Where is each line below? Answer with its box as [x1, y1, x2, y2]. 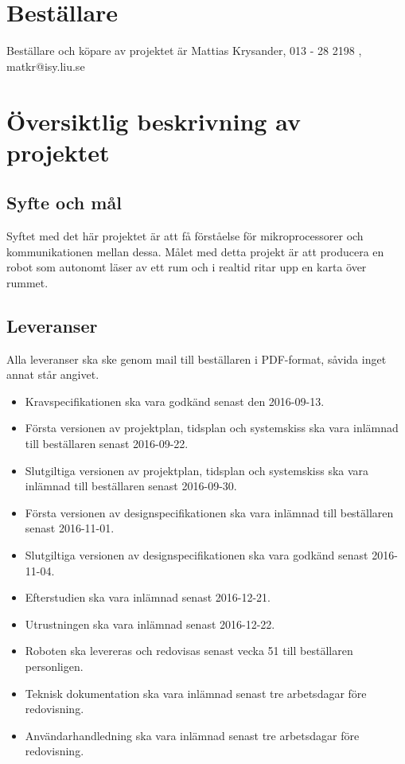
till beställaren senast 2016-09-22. [25, 435, 189, 452]
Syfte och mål [6, 190, 122, 215]
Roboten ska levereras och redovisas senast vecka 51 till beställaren [25, 642, 353, 659]
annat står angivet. [6, 366, 99, 383]
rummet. [6, 274, 49, 290]
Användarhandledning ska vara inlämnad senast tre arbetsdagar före [25, 727, 360, 743]
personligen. [25, 657, 84, 674]
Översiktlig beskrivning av [6, 104, 301, 137]
